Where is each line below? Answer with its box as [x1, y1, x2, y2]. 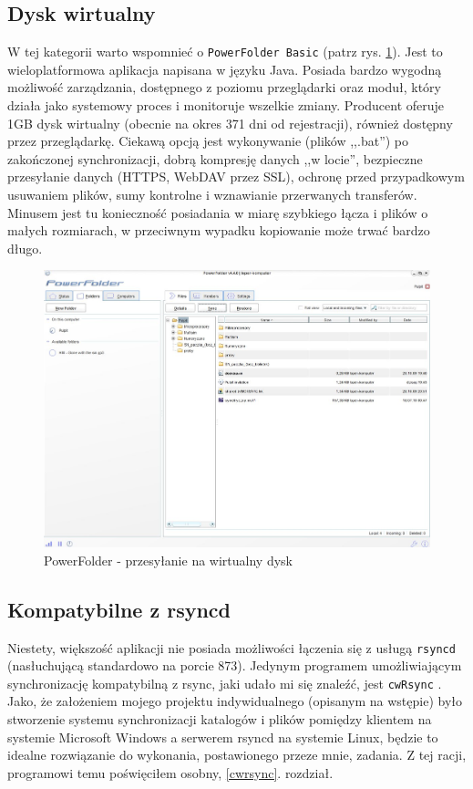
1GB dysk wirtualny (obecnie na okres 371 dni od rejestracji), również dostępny [7, 113, 453, 132]
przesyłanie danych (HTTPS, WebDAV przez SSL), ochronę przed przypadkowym [7, 167, 465, 186]
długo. [7, 238, 43, 257]
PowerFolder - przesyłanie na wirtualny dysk [44, 550, 293, 569]
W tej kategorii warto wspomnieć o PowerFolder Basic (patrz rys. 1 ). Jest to [7, 42, 443, 61]
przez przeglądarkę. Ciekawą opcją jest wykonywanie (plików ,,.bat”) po [7, 131, 409, 151]
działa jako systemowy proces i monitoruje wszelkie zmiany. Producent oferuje [7, 96, 445, 115]
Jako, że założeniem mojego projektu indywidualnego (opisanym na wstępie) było [7, 691, 463, 711]
